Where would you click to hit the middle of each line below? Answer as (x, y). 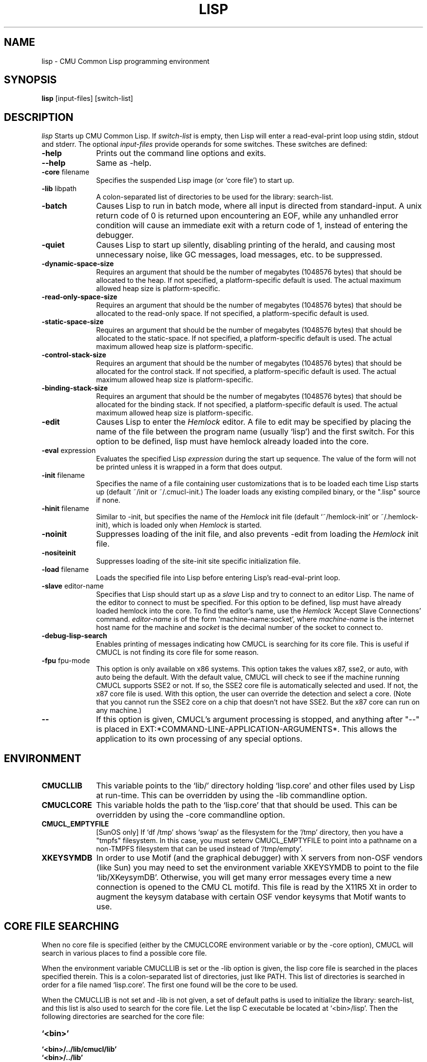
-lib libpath (59, 189)
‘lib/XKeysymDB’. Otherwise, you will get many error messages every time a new (244, 877)
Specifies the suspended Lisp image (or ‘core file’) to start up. (195, 180)
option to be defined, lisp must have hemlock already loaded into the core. (233, 442)
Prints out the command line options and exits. (181, 153)
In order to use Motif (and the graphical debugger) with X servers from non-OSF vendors (259, 858)
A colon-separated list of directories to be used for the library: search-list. (215, 197)
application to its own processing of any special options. (199, 739)
